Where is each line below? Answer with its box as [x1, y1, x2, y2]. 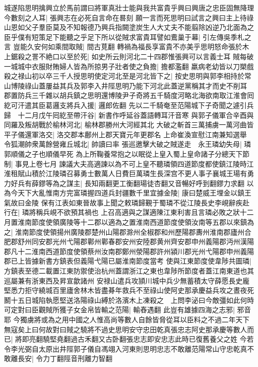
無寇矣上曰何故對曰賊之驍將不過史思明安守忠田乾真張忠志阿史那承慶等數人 [4, 324, 247, 334]
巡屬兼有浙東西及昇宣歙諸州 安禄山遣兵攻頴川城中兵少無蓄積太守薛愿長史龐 [4, 275, 250, 285]
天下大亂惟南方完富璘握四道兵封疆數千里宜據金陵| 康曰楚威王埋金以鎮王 [17, 187, 252, 198]
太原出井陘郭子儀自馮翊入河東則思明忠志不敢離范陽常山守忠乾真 [38, 343, 247, 354]
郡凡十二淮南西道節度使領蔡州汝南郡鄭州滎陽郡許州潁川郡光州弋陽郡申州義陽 [4, 246, 254, 256]
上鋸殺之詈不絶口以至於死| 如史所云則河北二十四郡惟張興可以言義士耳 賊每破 [4, 51, 254, 61]
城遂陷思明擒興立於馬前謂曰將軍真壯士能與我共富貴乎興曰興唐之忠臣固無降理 [4, 2, 254, 12]
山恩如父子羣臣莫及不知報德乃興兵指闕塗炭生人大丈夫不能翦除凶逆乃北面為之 [4, 22, 254, 32]
